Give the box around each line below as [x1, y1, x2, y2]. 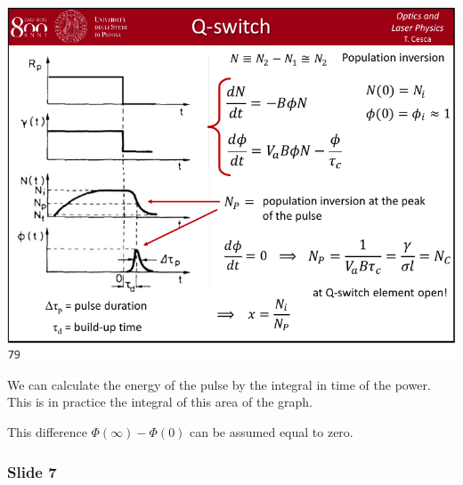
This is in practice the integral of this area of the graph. [7, 392, 313, 411]
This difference [7, 423, 87, 441]
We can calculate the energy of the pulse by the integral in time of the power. [7, 375, 431, 393]
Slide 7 [7, 460, 57, 482]
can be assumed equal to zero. [190, 423, 353, 441]
